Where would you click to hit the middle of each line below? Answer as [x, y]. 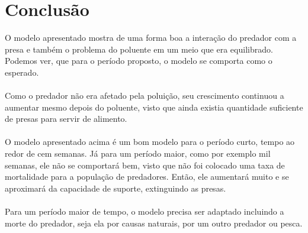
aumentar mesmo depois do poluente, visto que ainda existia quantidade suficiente [154, 107]
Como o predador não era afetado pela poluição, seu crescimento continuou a [145, 96]
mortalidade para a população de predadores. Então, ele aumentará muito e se [147, 177]
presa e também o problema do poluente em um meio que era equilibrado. [139, 49]
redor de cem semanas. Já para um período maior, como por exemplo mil [138, 153]
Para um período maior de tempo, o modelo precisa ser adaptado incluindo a [145, 211]
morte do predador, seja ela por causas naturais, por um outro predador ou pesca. [154, 223]
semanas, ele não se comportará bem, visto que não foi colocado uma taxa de [145, 165]
